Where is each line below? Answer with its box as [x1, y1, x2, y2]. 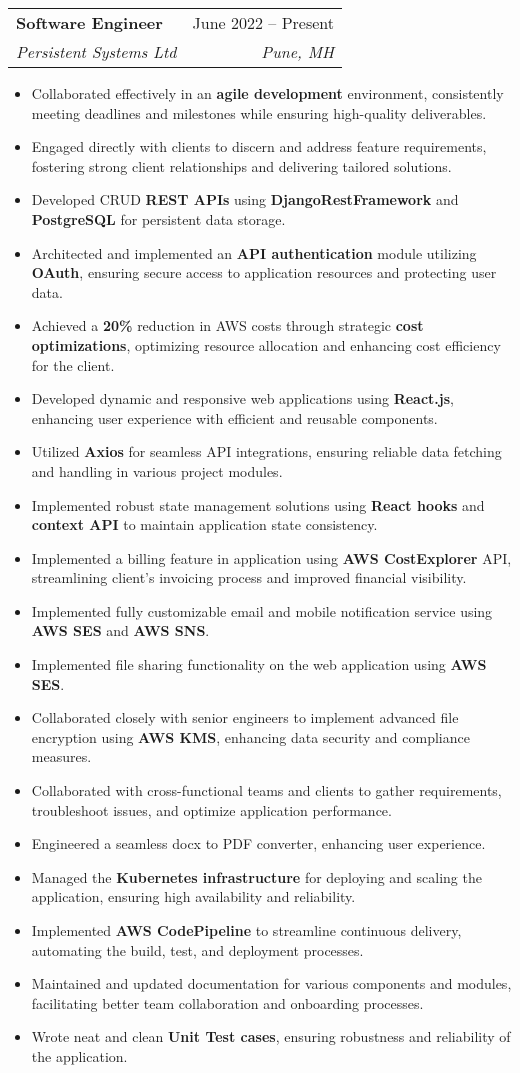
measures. [31, 746, 92, 767]
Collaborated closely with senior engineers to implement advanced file [31, 707, 459, 728]
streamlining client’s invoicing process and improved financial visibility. [31, 567, 467, 588]
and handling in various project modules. [31, 460, 283, 481]
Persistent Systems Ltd [16, 40, 177, 63]
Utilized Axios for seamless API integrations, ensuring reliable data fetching [31, 441, 502, 462]
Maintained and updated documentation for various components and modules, [31, 973, 512, 994]
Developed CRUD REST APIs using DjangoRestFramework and [31, 189, 459, 210]
